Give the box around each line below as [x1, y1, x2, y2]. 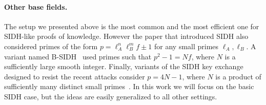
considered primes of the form [4, 40, 98, 51]
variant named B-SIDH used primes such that [4, 51, 152, 61]
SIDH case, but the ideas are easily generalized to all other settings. [4, 91, 217, 101]
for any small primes [154, 40, 219, 51]
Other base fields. [4, 1, 68, 12]
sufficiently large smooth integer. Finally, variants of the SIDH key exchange [4, 61, 243, 72]
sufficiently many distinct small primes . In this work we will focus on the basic [4, 81, 254, 92]
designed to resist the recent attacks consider [4, 71, 145, 81]
